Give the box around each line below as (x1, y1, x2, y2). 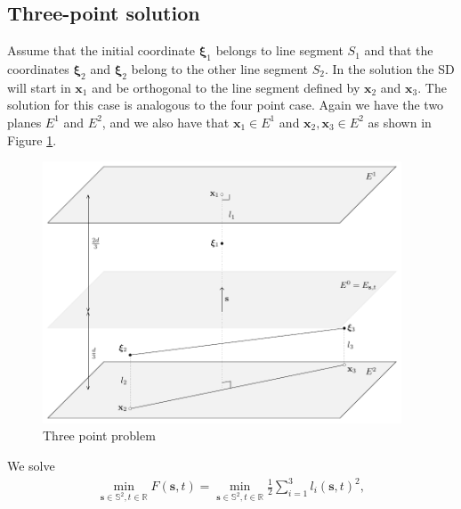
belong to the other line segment (131, 60, 309, 78)
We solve (7, 456, 55, 474)
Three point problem (43, 426, 156, 445)
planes (7, 112, 42, 131)
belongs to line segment (215, 41, 344, 60)
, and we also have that (101, 112, 230, 131)
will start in (7, 78, 71, 96)
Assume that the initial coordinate (7, 41, 195, 60)
